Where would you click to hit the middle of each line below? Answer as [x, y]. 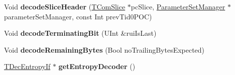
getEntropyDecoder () [97, 66]
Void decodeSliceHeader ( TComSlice [65, 6]
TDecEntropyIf [27, 66]
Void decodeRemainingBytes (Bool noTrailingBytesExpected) [104, 49]
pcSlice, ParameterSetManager [178, 6]
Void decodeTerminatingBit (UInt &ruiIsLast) [80, 33]
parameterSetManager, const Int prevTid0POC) [78, 16]
